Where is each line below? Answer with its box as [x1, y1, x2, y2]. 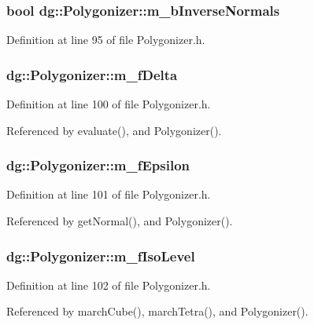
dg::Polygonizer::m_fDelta [6, 64, 178, 84]
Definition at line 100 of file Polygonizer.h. [6, 96, 211, 112]
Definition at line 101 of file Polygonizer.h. [6, 186, 211, 203]
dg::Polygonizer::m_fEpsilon [6, 155, 190, 175]
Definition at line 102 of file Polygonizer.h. [6, 276, 211, 293]
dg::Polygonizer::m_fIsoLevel [6, 246, 195, 265]
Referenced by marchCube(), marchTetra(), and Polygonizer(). [6, 303, 308, 320]
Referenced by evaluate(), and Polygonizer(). [6, 122, 222, 138]
